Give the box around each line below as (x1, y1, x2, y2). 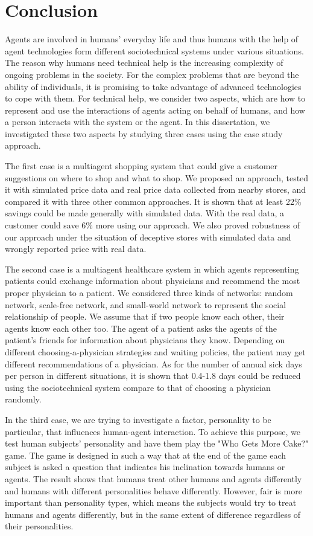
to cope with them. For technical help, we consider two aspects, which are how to (5, 92, 306, 105)
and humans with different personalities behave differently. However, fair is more (5, 484, 302, 497)
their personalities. (5, 520, 74, 532)
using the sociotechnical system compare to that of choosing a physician (5, 381, 271, 393)
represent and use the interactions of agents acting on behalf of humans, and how (5, 103, 305, 116)
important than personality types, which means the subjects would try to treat (5, 496, 297, 509)
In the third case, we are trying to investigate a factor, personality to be (5, 413, 271, 425)
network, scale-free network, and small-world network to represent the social (5, 298, 286, 311)
